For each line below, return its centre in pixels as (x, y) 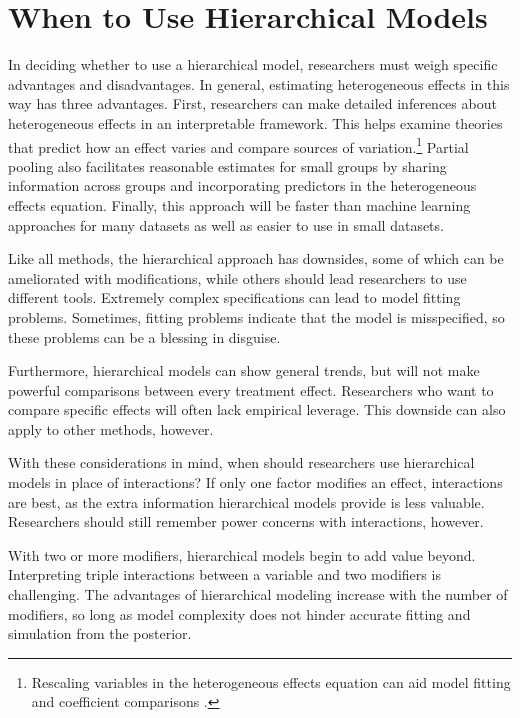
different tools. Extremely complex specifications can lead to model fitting (234, 297)
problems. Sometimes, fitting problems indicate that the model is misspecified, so (256, 316)
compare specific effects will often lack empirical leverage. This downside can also (257, 409)
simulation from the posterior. (100, 633)
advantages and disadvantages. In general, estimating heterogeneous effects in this (259, 83)
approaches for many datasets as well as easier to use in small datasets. (226, 224)
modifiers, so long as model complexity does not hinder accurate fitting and (239, 613)
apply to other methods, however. (111, 428)
